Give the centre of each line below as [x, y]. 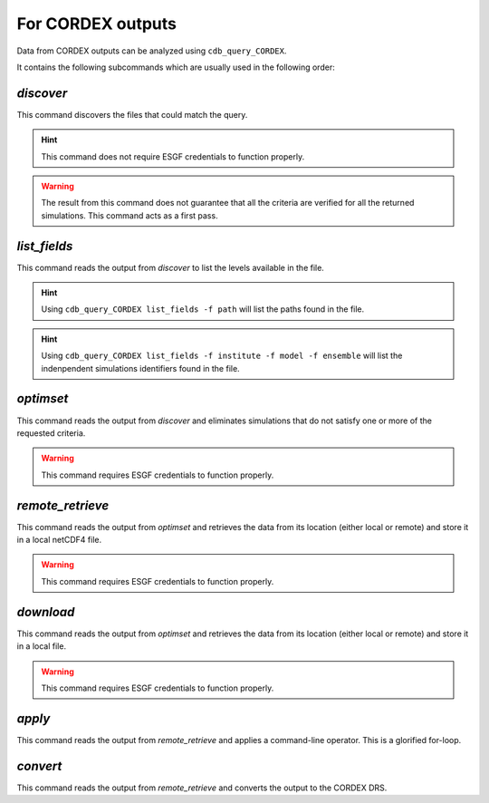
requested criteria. [51, 433]
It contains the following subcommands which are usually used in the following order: [176, 67]
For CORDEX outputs [96, 24]
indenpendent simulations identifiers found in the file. [140, 368]
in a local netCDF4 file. [59, 540]
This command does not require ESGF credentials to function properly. [173, 156]
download [46, 612]
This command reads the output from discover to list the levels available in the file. [171, 267]
